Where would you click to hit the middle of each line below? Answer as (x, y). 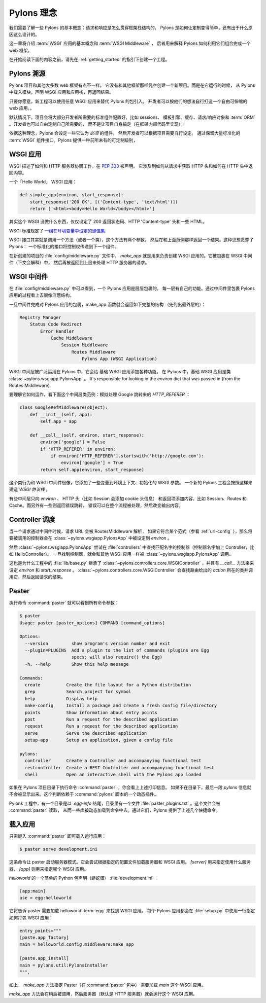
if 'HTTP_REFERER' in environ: (78, 449)
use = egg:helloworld (46, 898)
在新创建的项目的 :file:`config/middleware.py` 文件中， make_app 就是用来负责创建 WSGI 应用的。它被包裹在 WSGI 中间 (131, 255)
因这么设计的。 (24, 34)
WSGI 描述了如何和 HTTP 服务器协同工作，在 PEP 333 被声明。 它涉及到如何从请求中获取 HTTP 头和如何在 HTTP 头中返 (131, 166)
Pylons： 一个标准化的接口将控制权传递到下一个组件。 (64, 247)
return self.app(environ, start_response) (92, 469)
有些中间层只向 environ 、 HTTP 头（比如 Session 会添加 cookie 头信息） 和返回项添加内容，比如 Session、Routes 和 (128, 499)
